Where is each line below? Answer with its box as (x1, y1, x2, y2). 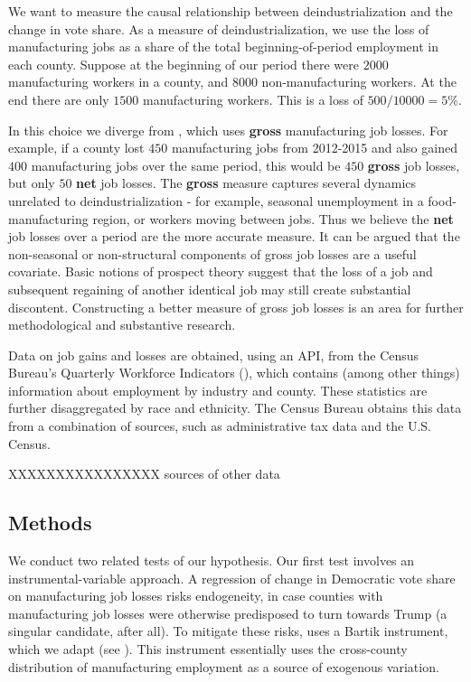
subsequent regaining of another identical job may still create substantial (8, 279, 411, 298)
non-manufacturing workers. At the (261, 72, 457, 91)
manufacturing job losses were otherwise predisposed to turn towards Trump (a (8, 603, 447, 622)
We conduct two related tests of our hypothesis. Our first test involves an (8, 551, 415, 570)
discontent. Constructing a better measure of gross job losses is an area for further (8, 297, 464, 316)
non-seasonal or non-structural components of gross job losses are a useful (8, 244, 417, 263)
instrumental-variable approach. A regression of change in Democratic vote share (8, 568, 456, 587)
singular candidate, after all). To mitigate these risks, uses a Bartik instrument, (8, 621, 448, 640)
